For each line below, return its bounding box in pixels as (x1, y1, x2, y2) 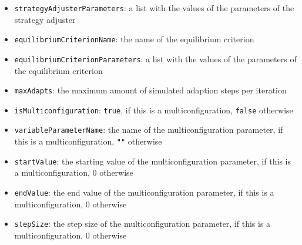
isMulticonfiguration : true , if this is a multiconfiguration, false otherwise (14, 103, 293, 116)
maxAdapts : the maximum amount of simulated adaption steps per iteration (14, 84, 287, 96)
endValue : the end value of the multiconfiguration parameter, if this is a (14, 186, 274, 199)
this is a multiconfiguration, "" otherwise (14, 135, 162, 147)
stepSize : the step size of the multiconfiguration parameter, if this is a (14, 217, 271, 230)
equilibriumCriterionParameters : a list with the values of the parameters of (14, 52, 297, 65)
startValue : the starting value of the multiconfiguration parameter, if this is (14, 155, 291, 167)
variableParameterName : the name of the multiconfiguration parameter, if (14, 123, 283, 136)
